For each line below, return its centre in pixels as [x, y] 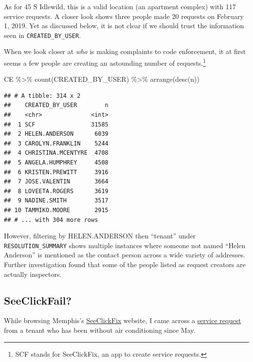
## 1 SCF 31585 [56, 124]
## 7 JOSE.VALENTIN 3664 [56, 182]
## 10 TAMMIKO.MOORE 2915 [56, 210]
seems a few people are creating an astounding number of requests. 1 [105, 62]
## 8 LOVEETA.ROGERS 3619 [56, 191]
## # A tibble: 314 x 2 [42, 96]
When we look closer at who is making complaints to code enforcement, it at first [125, 51]
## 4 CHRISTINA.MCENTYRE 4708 [56, 153]
